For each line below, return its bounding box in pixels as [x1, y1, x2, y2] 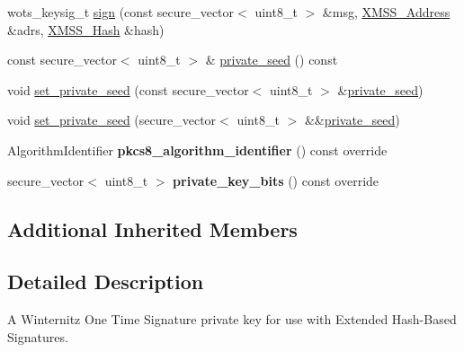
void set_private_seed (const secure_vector [7, 80, 249, 99]
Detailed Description [7, 268, 204, 295]
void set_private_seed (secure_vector [7, 110, 217, 129]
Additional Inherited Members [7, 215, 298, 242]
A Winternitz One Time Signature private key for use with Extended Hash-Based [7, 310, 457, 329]
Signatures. [7, 327, 68, 346]
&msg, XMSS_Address [322, 3, 451, 21]
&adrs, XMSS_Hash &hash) [7, 20, 165, 39]
